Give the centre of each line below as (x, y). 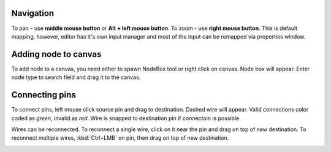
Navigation (33, 13)
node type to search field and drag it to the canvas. (76, 77)
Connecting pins (44, 95)
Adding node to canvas (56, 54)
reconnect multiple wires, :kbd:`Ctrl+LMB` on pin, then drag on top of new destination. (120, 138)
